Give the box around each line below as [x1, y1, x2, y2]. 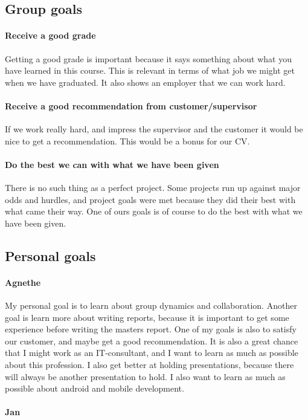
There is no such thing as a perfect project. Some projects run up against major [5, 181, 301, 194]
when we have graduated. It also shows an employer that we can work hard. [5, 76, 286, 88]
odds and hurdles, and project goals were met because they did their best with [5, 193, 296, 205]
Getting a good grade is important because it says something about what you [5, 52, 292, 65]
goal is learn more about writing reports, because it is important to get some [5, 311, 289, 323]
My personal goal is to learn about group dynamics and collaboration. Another [5, 299, 297, 312]
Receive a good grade [5, 29, 96, 42]
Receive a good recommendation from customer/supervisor [5, 99, 257, 112]
